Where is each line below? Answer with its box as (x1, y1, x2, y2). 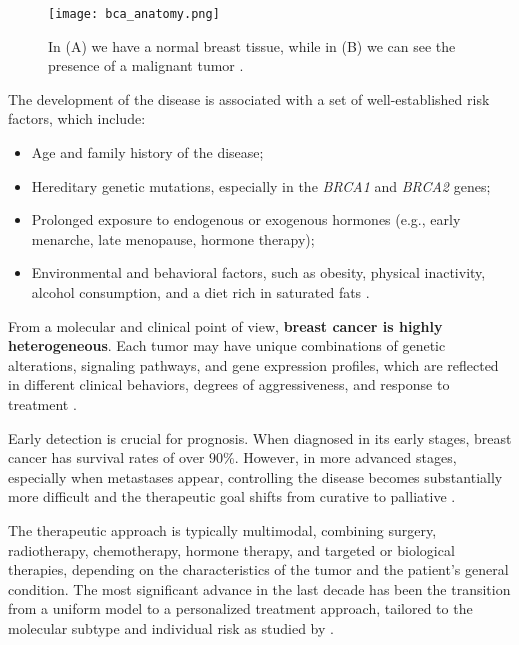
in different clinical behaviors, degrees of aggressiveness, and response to (8, 374, 450, 395)
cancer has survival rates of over (8, 447, 205, 468)
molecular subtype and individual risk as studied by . (8, 617, 334, 638)
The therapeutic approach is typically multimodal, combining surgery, (8, 519, 437, 540)
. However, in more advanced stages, (234, 447, 457, 468)
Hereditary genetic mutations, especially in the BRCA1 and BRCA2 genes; (31, 175, 491, 196)
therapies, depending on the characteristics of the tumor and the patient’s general (8, 559, 509, 580)
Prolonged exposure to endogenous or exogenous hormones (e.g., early (31, 209, 461, 230)
